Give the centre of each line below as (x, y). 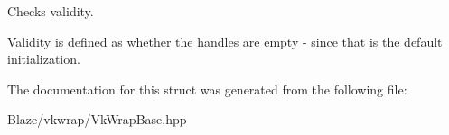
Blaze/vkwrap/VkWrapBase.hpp (97, 119)
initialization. (44, 59)
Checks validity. (51, 11)
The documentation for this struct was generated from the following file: (207, 89)
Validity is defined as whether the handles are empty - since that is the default (225, 41)
